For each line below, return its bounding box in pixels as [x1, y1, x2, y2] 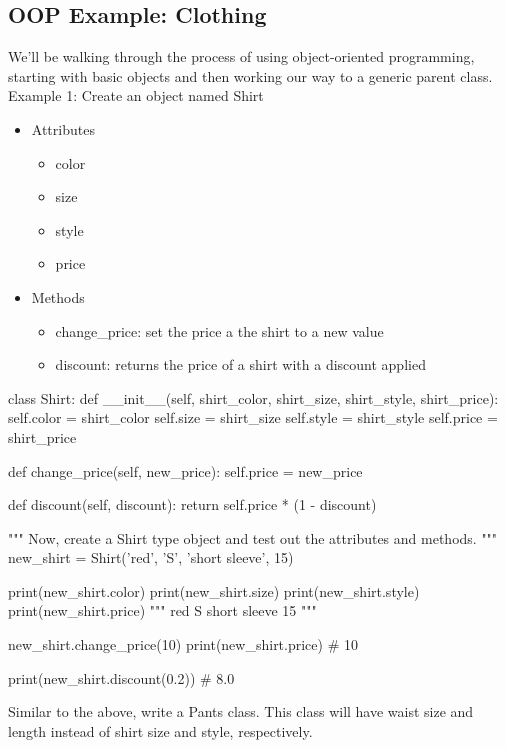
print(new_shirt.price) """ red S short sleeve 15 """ [8, 600, 317, 621]
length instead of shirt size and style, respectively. [8, 720, 313, 741]
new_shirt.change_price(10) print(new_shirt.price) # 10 [8, 634, 358, 655]
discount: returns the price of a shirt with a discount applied [55, 354, 426, 375]
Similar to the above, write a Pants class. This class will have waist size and [8, 701, 474, 722]
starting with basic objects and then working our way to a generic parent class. [8, 65, 493, 86]
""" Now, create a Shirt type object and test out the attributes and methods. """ [8, 527, 498, 548]
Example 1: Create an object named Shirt [8, 85, 264, 106]
